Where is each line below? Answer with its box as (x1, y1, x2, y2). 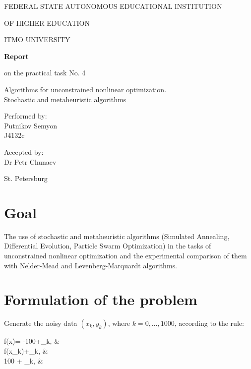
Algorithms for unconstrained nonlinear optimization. (4, 84, 167, 94)
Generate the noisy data (4, 318, 77, 328)
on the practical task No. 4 (4, 67, 86, 78)
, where (108, 318, 130, 328)
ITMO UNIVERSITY (4, 34, 70, 45)
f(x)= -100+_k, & (4, 336, 60, 346)
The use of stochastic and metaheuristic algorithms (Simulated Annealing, (4, 231, 230, 241)
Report (4, 51, 29, 61)
